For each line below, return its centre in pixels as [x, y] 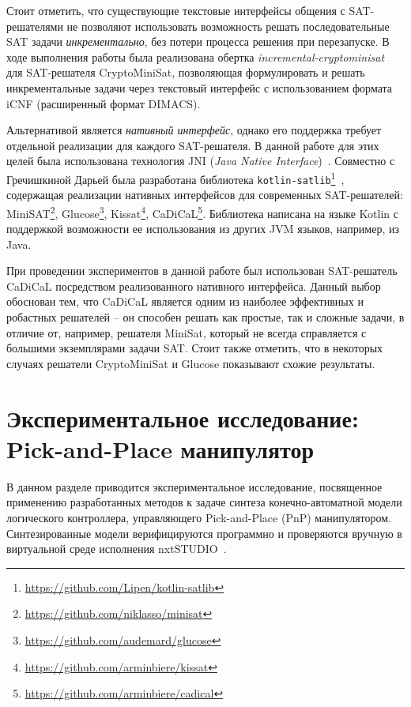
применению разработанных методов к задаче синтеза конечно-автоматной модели [204, 502]
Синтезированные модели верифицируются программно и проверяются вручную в [204, 533]
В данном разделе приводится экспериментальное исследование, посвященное [194, 486]
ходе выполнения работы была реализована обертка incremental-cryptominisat [196, 56]
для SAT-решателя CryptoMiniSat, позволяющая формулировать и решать [186, 72]
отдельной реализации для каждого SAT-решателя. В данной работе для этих [193, 145]
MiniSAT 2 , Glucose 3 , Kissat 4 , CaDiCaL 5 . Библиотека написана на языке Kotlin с [203, 212]
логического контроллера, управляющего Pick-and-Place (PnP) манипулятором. [199, 517]
